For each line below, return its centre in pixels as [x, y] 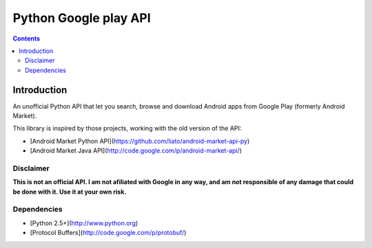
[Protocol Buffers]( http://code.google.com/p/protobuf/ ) [108, 233]
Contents [27, 38]
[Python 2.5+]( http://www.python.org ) [84, 223]
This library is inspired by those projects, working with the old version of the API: [127, 128]
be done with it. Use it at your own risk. [70, 192]
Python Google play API [82, 18]
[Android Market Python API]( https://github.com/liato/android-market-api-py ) [140, 141]
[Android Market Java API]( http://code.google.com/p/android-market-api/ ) [136, 150]
